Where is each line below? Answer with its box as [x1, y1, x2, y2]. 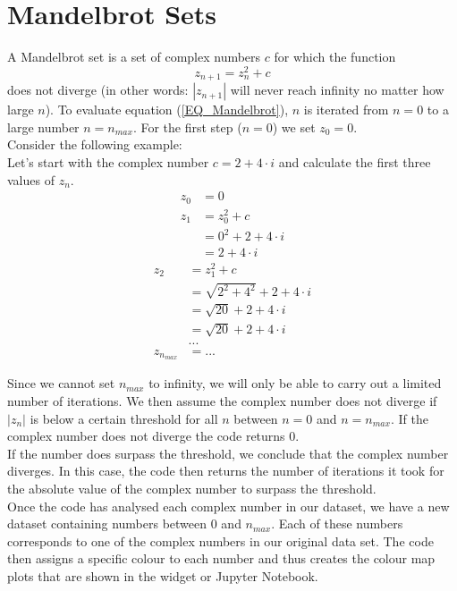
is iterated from [303, 100, 389, 119]
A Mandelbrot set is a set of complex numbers [7, 47, 261, 66]
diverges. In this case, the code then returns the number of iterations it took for [7, 461, 444, 480]
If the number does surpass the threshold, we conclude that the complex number [7, 443, 449, 462]
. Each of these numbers [271, 514, 403, 533]
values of [7, 170, 55, 189]
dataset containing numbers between [7, 514, 207, 533]
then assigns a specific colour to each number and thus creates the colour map [7, 549, 436, 568]
